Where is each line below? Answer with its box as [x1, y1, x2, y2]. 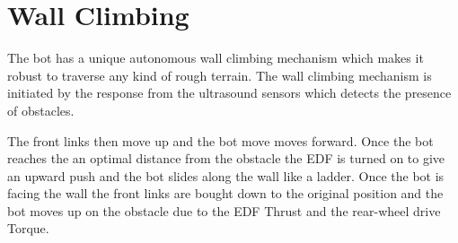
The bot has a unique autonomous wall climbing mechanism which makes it [7, 48, 424, 67]
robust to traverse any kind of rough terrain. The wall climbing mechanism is [7, 65, 432, 84]
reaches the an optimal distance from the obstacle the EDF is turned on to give [7, 149, 445, 168]
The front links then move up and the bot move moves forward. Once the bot [7, 131, 434, 150]
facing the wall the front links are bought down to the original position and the [7, 184, 444, 203]
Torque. [7, 219, 49, 238]
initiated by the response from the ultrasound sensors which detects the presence [7, 83, 452, 102]
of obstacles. [7, 100, 75, 119]
